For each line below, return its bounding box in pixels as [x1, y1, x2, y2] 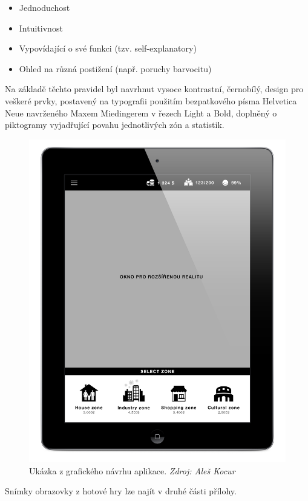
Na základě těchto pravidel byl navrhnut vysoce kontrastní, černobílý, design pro [5, 82, 304, 95]
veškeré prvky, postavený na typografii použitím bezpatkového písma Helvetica [5, 94, 297, 107]
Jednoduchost [19, 1, 70, 13]
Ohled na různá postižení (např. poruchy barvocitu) [19, 62, 212, 75]
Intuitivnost [19, 21, 63, 34]
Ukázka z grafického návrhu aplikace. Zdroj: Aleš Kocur [29, 464, 235, 477]
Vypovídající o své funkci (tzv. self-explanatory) [19, 42, 197, 55]
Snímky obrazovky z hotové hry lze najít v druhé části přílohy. [5, 485, 237, 497]
